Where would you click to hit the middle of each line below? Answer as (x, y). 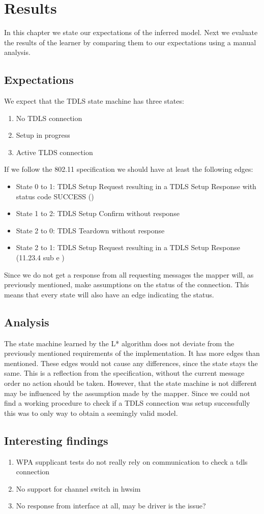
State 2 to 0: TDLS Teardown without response (90, 230)
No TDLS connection (49, 118)
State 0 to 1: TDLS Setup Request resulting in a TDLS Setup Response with (136, 186)
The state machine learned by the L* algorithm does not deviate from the (119, 343)
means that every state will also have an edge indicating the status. (109, 294)
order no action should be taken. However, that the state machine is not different (130, 383)
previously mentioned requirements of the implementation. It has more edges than (132, 353)
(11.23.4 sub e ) (40, 258)
